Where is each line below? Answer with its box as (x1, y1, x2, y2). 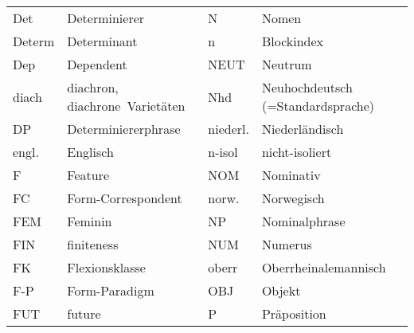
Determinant (67, 32, 138, 50)
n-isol (208, 143, 238, 161)
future (67, 304, 101, 323)
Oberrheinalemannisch (261, 258, 386, 276)
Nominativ (261, 166, 321, 184)
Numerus (261, 235, 312, 253)
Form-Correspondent (67, 189, 182, 207)
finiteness (67, 235, 119, 253)
